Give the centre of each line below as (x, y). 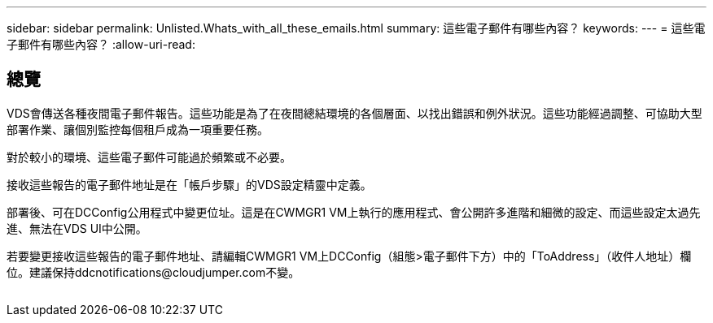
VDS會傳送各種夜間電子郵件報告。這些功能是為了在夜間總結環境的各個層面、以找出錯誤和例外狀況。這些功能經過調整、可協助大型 (354, 113)
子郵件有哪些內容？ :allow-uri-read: (101, 44)
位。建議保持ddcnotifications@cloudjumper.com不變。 (153, 272)
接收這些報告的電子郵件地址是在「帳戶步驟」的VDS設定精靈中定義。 (189, 184)
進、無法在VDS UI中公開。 (77, 228)
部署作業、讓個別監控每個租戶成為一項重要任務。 (138, 129)
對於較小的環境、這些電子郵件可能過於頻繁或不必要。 (149, 157)
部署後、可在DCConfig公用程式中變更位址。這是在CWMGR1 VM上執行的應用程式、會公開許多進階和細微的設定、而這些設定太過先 (354, 212)
